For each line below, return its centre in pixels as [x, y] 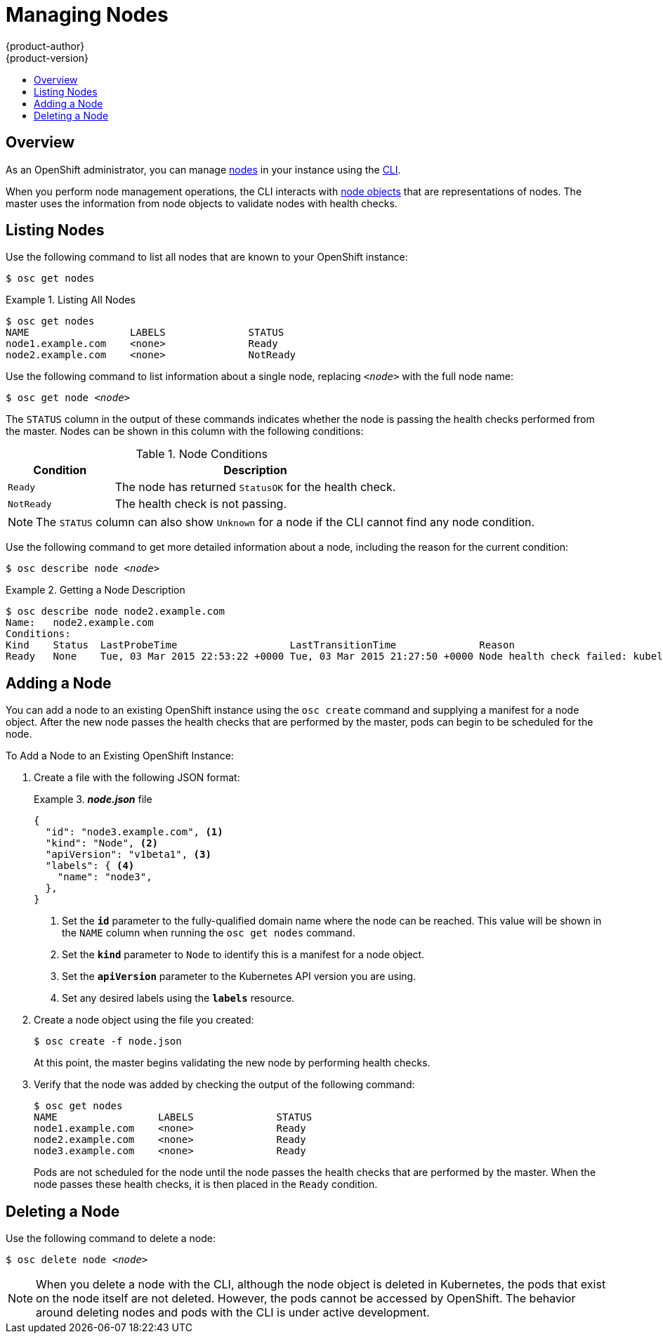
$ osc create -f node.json [108, 1041]
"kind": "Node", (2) [102, 843]
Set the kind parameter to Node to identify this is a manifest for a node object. [243, 955]
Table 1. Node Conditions [202, 454]
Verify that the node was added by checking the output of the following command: [224, 1085]
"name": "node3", [105, 877]
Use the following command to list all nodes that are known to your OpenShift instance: [207, 257]
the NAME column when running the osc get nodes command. [209, 933]
